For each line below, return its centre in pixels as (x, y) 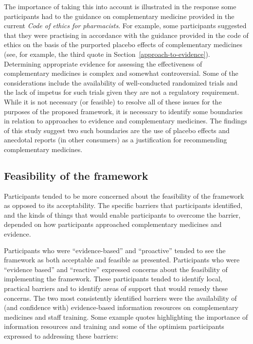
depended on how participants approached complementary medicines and (113, 224)
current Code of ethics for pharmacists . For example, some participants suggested (125, 26)
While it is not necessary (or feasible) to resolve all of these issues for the (113, 101)
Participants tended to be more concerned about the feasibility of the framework (124, 196)
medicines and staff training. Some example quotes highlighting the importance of (126, 317)
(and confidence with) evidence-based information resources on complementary (121, 307)
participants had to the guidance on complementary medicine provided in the (119, 16)
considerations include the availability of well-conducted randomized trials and (121, 82)
